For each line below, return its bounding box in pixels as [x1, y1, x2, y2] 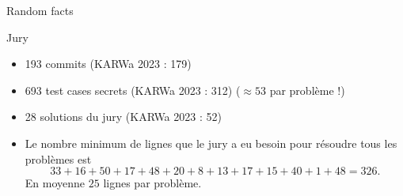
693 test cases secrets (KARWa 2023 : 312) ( [25, 81, 241, 98]
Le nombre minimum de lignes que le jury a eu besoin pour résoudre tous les [25, 134, 397, 151]
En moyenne [25, 175, 86, 191]
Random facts [6, 2, 74, 18]
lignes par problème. [103, 175, 202, 191]
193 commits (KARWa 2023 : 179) [25, 55, 192, 72]
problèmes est [25, 150, 92, 167]
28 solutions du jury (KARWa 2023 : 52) [25, 108, 222, 125]
